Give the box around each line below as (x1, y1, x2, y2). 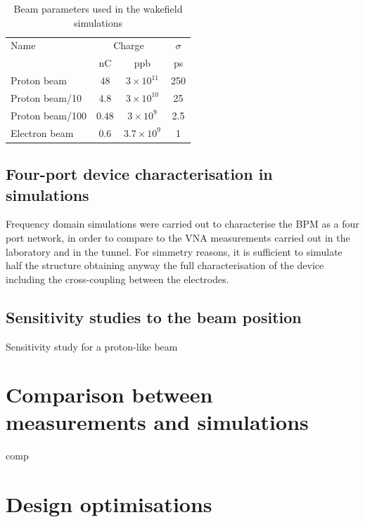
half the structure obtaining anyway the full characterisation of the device (6, 258, 324, 273)
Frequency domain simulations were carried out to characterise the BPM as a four (6, 216, 359, 231)
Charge (113, 38, 144, 53)
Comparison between (6, 380, 213, 409)
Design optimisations (6, 490, 212, 518)
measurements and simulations (6, 407, 309, 436)
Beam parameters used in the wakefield (13, 1, 183, 15)
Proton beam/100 (11, 107, 87, 122)
